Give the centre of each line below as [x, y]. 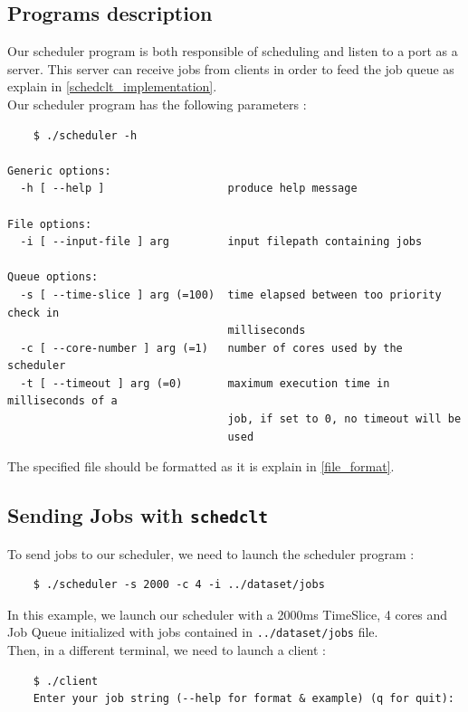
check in [33, 313]
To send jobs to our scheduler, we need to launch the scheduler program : [211, 553]
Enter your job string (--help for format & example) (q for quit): [244, 699]
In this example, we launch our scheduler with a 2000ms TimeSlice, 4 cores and [228, 614]
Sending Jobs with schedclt [138, 515]
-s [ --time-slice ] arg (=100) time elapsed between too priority [231, 294]
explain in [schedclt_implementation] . [112, 86]
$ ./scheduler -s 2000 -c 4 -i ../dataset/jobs [179, 585]
